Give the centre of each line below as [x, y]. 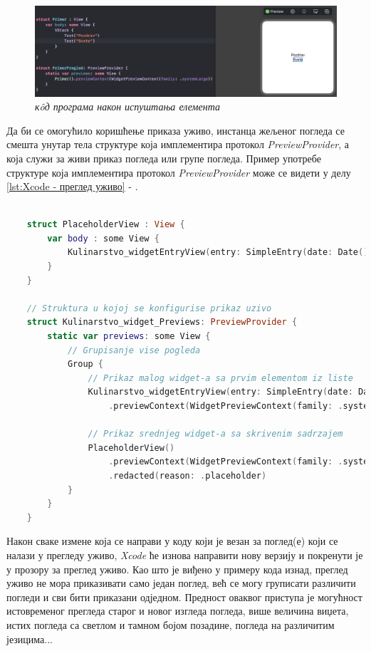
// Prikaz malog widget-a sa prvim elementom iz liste [220, 378]
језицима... [30, 639]
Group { [85, 364]
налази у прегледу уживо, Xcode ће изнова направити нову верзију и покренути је [185, 554]
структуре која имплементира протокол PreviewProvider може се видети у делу [179, 172]
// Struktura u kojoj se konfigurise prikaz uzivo [149, 308]
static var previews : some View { [129, 337]
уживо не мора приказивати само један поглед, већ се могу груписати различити [181, 583]
